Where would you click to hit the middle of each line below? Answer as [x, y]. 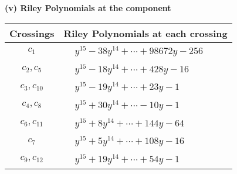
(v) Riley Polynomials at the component [88, 8]
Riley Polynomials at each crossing [145, 33]
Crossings [32, 33]
